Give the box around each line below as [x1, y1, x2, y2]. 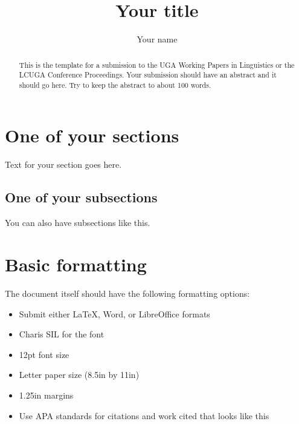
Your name [137, 33, 178, 45]
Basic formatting [5, 252, 147, 276]
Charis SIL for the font [19, 328, 104, 340]
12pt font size [19, 348, 69, 360]
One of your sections [5, 123, 179, 148]
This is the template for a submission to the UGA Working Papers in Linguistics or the [19, 59, 295, 70]
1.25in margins [19, 388, 74, 401]
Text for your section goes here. [5, 158, 122, 171]
